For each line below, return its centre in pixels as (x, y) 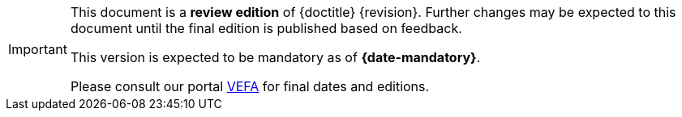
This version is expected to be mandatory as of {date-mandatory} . (275, 57)
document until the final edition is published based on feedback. (266, 28)
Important (38, 49)
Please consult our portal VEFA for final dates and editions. (250, 86)
